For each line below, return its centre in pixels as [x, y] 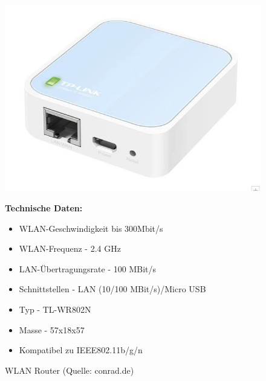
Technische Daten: [44, 208]
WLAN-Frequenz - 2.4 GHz [70, 248]
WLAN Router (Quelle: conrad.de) [70, 370]
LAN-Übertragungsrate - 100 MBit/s [88, 268]
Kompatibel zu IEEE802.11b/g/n [81, 350]
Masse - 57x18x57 [52, 329]
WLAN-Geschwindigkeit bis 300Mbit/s [91, 228]
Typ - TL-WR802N [55, 309]
